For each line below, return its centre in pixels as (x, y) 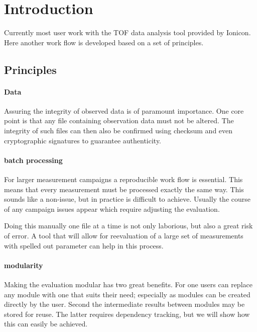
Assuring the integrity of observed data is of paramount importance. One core (124, 110)
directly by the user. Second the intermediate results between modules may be (124, 304)
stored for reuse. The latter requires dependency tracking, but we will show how (127, 314)
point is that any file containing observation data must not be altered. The (119, 120)
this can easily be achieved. (46, 324)
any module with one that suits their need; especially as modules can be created (127, 294)
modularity (24, 265)
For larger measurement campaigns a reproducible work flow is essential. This (123, 179)
